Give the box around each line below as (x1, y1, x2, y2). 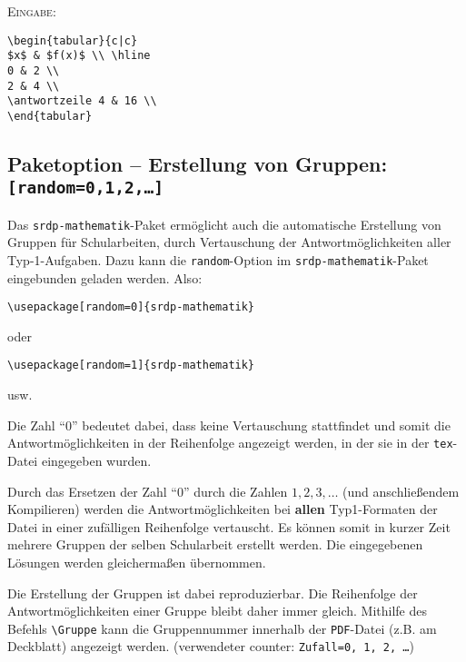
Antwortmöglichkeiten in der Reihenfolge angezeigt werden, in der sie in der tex (7, 433, 453, 452)
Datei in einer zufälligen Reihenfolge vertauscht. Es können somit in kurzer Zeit (7, 517, 451, 536)
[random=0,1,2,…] (7, 178, 164, 198)
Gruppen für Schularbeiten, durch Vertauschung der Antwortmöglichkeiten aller (7, 232, 451, 252)
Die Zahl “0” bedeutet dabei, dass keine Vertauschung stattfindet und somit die (7, 415, 451, 434)
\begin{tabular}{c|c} (7, 34, 138, 47)
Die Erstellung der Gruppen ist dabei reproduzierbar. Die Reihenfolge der (7, 583, 418, 602)
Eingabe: (7, 2, 56, 20)
